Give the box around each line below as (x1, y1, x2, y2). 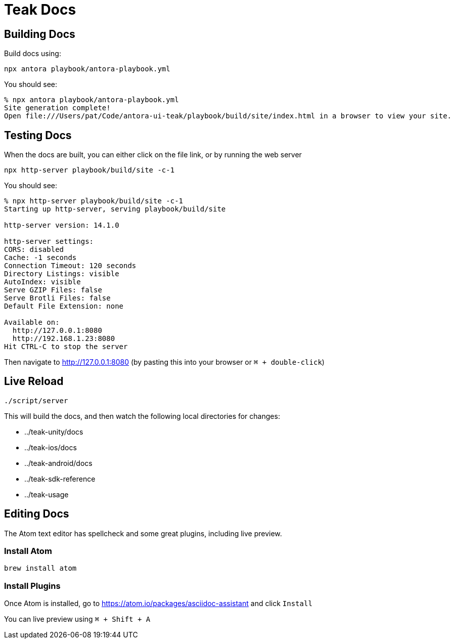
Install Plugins (4, 580, 61, 591)
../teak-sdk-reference (24, 474, 96, 483)
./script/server (4, 396, 68, 405)
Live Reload (4, 375, 64, 388)
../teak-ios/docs (24, 443, 77, 452)
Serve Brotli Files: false (4, 294, 111, 303)
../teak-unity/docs (24, 427, 83, 436)
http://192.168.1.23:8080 (12, 334, 115, 343)
